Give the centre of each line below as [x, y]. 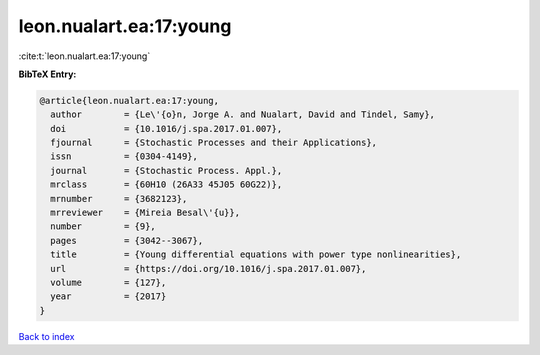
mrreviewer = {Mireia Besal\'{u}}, [145, 213]
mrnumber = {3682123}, [119, 198]
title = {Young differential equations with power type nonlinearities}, [256, 254]
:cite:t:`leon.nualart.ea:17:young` [84, 56]
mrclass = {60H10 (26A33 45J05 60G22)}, [166, 184]
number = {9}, [103, 226]
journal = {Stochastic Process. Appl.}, [166, 170]
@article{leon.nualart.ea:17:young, [129, 100]
